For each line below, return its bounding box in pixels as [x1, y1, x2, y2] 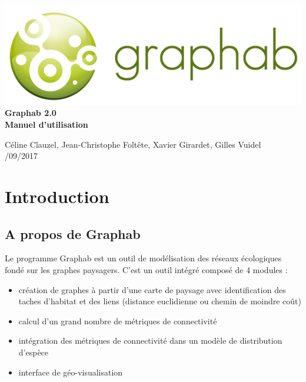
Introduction [5, 184, 109, 208]
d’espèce [18, 346, 49, 358]
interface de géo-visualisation [18, 366, 123, 378]
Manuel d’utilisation [5, 118, 88, 131]
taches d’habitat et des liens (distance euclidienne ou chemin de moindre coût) [18, 295, 302, 307]
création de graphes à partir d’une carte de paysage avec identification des [18, 283, 286, 295]
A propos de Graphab [5, 224, 141, 243]
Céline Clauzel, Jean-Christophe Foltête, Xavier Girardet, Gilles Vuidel [5, 138, 261, 150]
